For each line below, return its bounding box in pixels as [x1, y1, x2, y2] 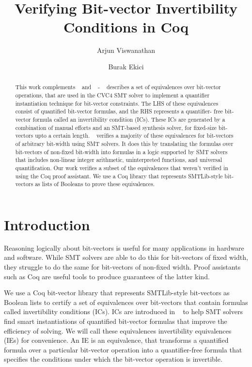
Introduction [4, 214, 90, 234]
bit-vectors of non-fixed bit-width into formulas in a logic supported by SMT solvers [15, 147, 228, 156]
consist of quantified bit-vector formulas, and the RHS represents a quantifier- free [15, 107, 223, 115]
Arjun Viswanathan [97, 45, 155, 55]
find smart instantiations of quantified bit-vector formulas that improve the [4, 316, 227, 326]
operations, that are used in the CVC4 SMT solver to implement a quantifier [15, 91, 210, 99]
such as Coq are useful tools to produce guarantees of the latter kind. [4, 271, 210, 281]
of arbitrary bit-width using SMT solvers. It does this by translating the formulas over [15, 139, 234, 147]
